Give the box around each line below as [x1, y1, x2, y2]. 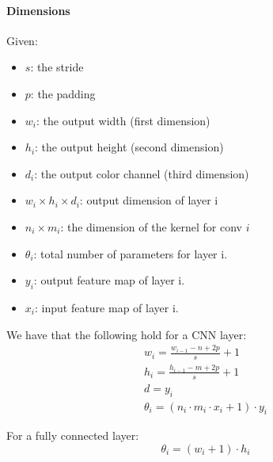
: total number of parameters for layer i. [33, 245, 228, 262]
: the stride [30, 59, 84, 75]
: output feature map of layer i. [33, 272, 185, 288]
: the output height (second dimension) [35, 139, 224, 155]
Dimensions [6, 2, 70, 18]
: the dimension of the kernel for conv [60, 218, 243, 235]
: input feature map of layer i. [34, 299, 179, 315]
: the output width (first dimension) [36, 112, 210, 128]
